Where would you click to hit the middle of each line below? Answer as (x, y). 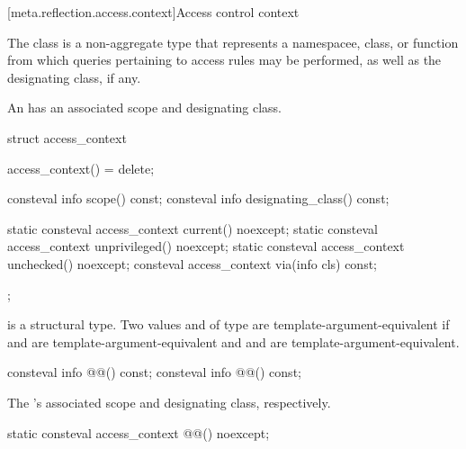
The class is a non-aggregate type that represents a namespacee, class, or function (233, 42)
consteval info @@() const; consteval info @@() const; (154, 372)
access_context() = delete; (81, 168)
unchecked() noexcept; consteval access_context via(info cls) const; (192, 263)
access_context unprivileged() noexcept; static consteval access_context (206, 246)
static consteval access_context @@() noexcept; (139, 432)
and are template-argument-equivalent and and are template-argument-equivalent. (233, 341)
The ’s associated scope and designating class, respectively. (169, 402)
